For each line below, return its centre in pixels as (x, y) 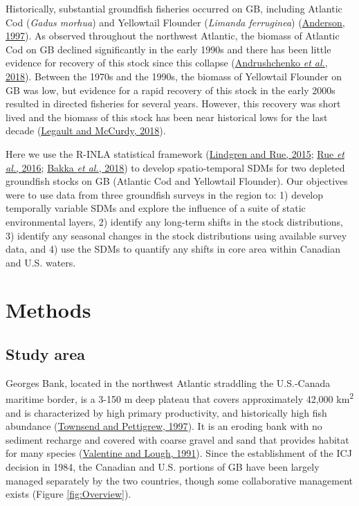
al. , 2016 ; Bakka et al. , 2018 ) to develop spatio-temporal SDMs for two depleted (175, 167)
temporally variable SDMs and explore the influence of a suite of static (156, 208)
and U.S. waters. (41, 262)
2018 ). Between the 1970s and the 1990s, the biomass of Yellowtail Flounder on (174, 76)
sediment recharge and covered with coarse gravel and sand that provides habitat (177, 439)
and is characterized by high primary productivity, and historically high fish (166, 412)
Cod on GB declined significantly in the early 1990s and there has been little (168, 49)
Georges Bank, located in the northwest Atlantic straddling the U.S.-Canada (168, 382)
